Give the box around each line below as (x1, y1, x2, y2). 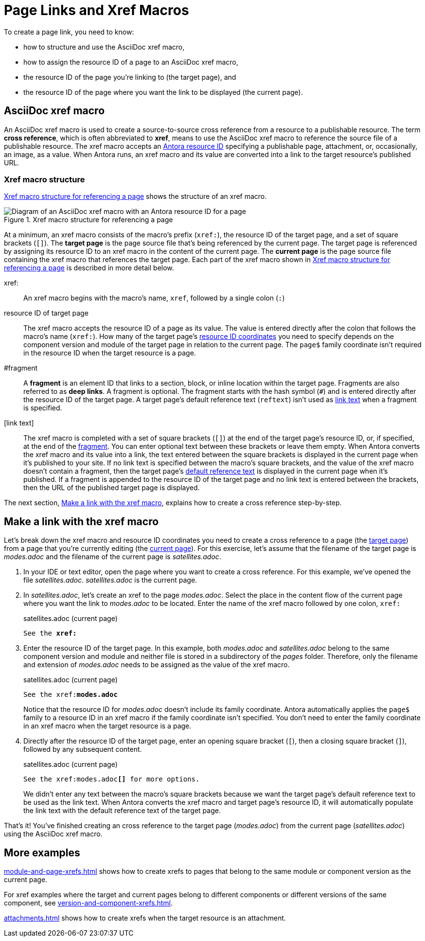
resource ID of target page (4, 309, 89, 318)
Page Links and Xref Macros (4, 2, 189, 18)
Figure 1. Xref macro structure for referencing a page (4, 215, 173, 224)
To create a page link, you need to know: (4, 27, 134, 36)
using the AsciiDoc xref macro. (4, 830, 103, 838)
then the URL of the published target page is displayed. (23, 483, 200, 492)
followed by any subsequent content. (23, 745, 142, 754)
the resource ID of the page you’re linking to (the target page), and (23, 72, 236, 81)
